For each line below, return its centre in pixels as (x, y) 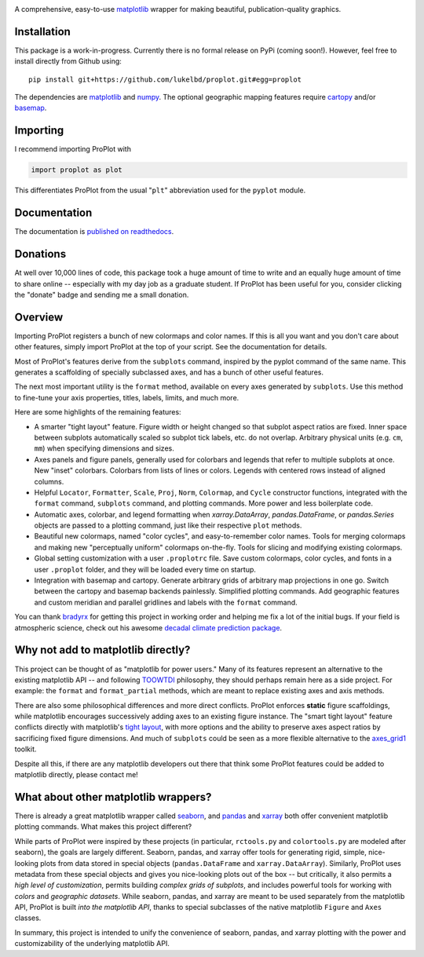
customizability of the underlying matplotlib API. (92, 944)
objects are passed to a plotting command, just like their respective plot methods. (168, 525)
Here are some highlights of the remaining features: (98, 412)
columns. (49, 481)
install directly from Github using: (68, 61)
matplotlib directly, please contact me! (77, 775)
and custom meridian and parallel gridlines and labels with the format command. (166, 602)
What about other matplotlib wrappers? (113, 797)
